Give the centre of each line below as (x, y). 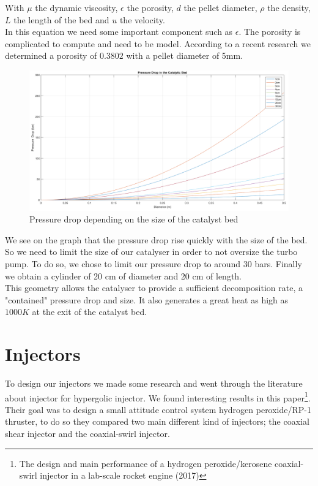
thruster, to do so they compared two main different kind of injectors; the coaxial (157, 421)
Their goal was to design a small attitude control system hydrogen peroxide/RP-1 (158, 409)
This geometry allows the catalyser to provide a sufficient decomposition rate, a (154, 288)
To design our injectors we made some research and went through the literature (154, 383)
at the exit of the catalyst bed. (90, 312)
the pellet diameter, (220, 7)
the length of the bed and (61, 19)
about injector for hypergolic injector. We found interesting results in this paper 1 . (158, 397)
